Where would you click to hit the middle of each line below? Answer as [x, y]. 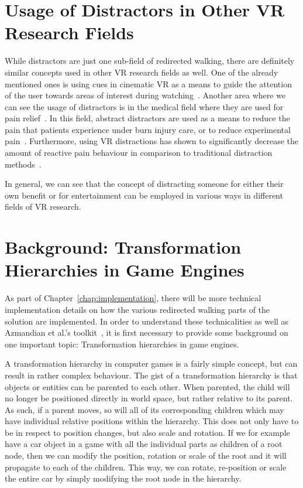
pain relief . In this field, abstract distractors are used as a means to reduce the [147, 118]
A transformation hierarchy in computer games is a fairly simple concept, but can [151, 364]
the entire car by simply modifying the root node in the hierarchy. [123, 478]
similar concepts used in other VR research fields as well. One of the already [142, 72]
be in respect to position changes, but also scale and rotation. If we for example [147, 432]
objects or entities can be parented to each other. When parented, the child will [147, 386]
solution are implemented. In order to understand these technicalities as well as [147, 321]
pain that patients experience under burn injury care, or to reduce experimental [148, 129]
